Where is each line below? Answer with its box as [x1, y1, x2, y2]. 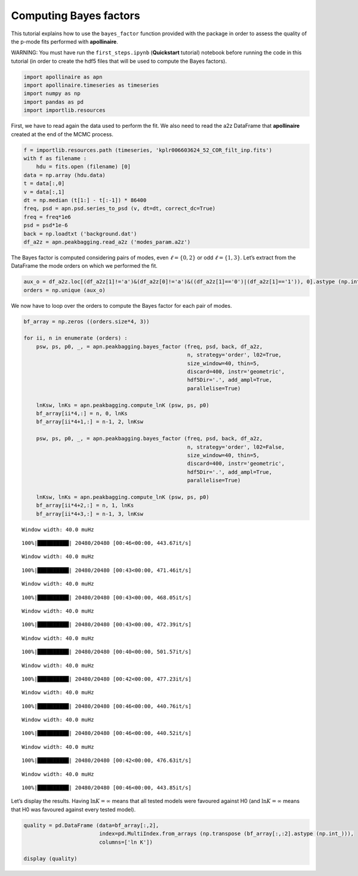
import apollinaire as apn [23, 73, 103, 80]
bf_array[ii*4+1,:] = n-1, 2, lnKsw [36, 418, 143, 425]
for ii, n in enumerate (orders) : [23, 335, 128, 342]
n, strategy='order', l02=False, [187, 443, 285, 451]
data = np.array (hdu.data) [23, 171, 106, 179]
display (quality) [23, 855, 78, 862]
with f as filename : [23, 155, 87, 162]
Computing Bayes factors [11, 9, 140, 22]
